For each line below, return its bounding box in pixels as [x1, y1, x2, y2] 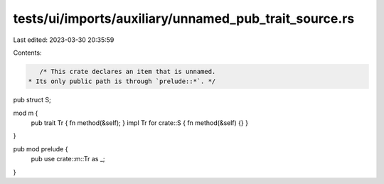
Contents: [13, 48, 42, 57]
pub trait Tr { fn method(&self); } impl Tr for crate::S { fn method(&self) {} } [31, 119, 249, 127]
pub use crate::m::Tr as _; [31, 155, 106, 163]
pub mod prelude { [13, 144, 68, 153]
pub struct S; [13, 96, 51, 104]
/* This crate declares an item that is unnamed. [39, 67, 216, 75]
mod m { [13, 109, 38, 117]
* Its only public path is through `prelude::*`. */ [28, 77, 216, 85]
